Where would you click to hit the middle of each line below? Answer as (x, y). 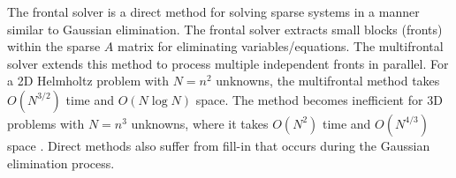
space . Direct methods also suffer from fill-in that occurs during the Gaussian (219, 145)
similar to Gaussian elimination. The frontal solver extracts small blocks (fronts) (225, 29)
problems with (46, 123)
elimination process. (61, 163)
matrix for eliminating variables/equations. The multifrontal (281, 46)
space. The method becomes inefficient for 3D (319, 99)
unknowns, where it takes (200, 123)
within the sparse (54, 46)
